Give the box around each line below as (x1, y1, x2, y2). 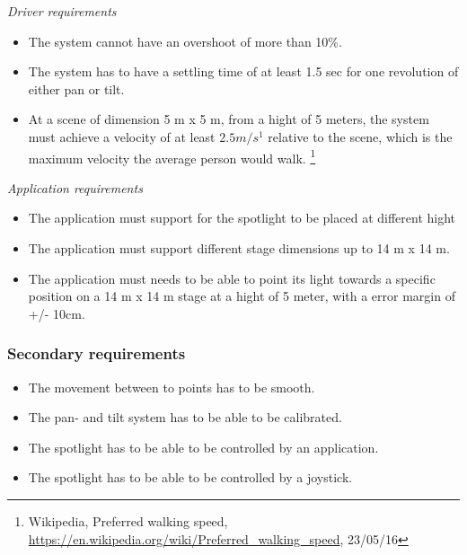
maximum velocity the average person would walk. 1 (28, 145, 316, 167)
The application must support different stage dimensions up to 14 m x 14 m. (28, 239, 450, 257)
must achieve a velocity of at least (28, 127, 216, 145)
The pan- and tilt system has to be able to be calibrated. (28, 408, 342, 427)
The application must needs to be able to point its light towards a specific (28, 269, 436, 287)
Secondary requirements (7, 342, 186, 365)
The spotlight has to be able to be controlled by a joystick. (28, 468, 353, 487)
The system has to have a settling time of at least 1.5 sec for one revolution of (28, 62, 459, 81)
